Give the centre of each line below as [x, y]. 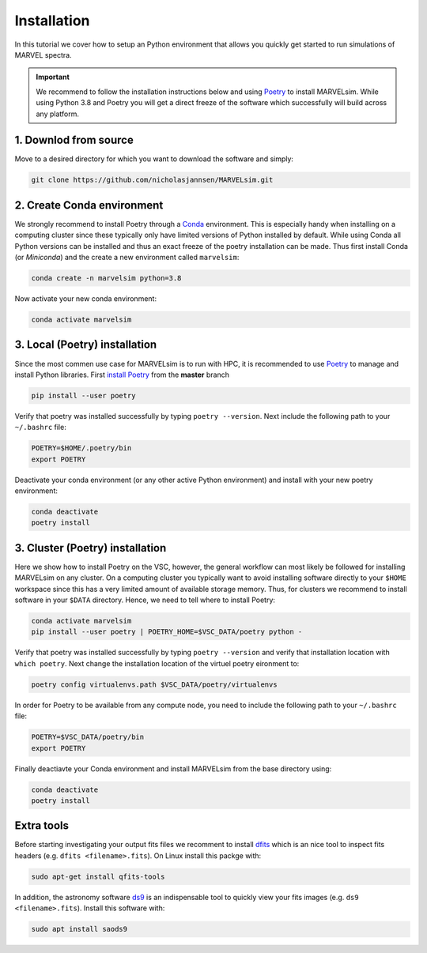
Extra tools [42, 826]
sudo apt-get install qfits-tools [98, 876]
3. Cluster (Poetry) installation [91, 548]
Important [53, 77]
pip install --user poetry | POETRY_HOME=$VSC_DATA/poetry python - [167, 632]
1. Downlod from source [74, 140]
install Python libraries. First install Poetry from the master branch [122, 375]
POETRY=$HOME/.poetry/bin [81, 448]
